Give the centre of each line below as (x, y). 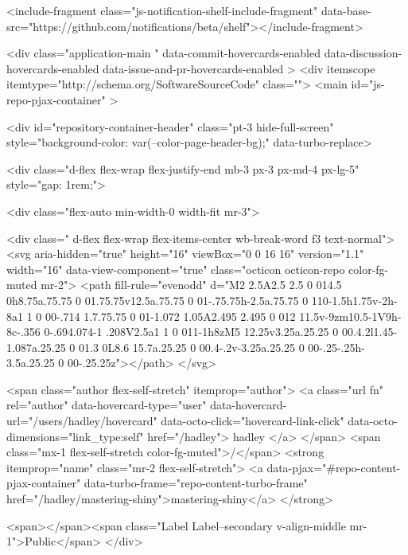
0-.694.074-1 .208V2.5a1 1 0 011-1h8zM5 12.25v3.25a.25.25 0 (191, 332)
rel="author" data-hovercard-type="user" (107, 405)
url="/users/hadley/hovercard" (82, 421)
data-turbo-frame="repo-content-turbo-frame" (196, 483)
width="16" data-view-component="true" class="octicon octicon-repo (176, 269)
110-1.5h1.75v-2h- (354, 300)
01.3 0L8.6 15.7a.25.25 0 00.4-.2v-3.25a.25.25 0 (191, 347)
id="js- (368, 84)
